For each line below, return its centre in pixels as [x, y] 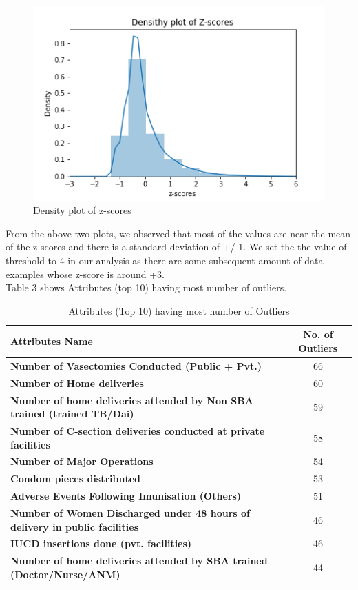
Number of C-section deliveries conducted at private [138, 430]
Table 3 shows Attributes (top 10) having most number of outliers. [146, 287]
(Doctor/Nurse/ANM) [65, 574]
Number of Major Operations [82, 461]
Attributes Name [52, 341]
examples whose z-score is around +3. [85, 274]
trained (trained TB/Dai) [72, 414]
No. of [318, 334]
